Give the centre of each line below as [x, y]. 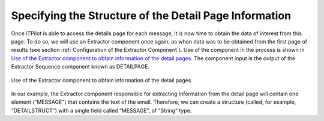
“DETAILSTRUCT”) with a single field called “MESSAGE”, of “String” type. [101, 110]
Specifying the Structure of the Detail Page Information [151, 15]
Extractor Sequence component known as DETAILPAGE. [80, 67]
